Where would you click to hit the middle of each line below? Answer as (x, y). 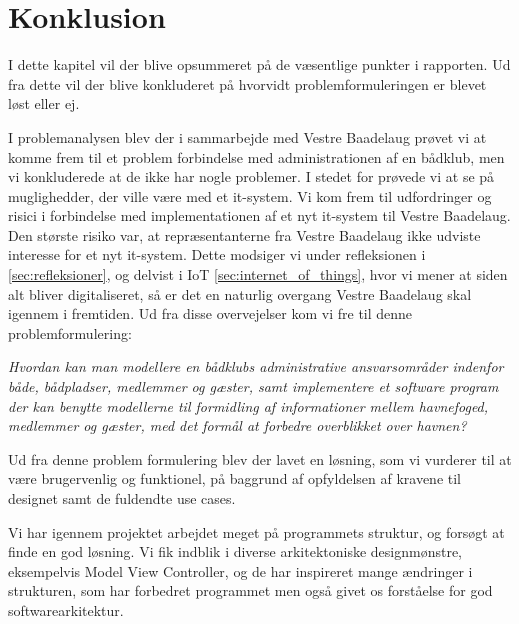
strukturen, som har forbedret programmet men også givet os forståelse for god (250, 590)
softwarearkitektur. (66, 609)
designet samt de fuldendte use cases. (122, 498)
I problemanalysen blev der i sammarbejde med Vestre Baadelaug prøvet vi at (247, 136)
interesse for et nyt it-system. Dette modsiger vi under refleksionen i (217, 254)
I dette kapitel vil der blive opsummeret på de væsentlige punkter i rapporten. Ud (259, 64)
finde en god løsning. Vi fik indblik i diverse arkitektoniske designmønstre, (235, 551)
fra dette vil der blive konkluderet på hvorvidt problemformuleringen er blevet (247, 83)
